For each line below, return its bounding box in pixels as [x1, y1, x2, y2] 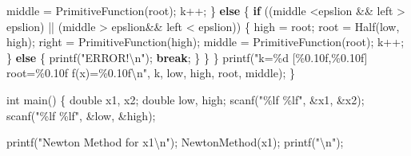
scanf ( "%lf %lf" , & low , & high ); [6, 107, 156, 123]
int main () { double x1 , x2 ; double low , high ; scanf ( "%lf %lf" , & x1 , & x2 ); [6, 91, 365, 107]
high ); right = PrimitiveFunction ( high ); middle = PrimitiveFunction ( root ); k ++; [6, 33, 405, 50]
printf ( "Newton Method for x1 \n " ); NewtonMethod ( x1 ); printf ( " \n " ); [6, 134, 344, 150]
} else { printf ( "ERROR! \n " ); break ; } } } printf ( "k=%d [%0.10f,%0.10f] [6, 49, 368, 65]
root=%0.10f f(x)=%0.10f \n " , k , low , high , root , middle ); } [6, 64, 295, 81]
